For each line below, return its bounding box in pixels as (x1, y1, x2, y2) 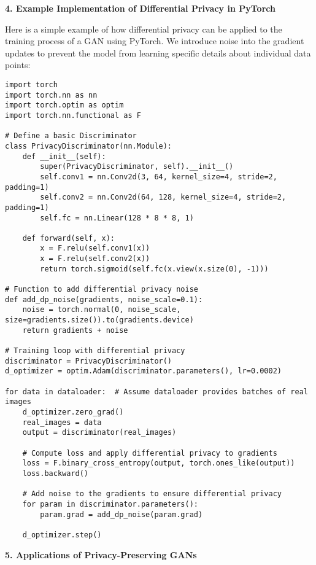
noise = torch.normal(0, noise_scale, (22, 305, 181, 314)
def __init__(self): (22, 152, 106, 161)
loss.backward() (22, 469, 89, 478)
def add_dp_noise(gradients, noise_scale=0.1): (5, 295, 203, 304)
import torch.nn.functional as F (5, 111, 141, 120)
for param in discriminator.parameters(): (22, 499, 198, 508)
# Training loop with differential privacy (5, 346, 185, 356)
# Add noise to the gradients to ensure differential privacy (22, 489, 282, 499)
